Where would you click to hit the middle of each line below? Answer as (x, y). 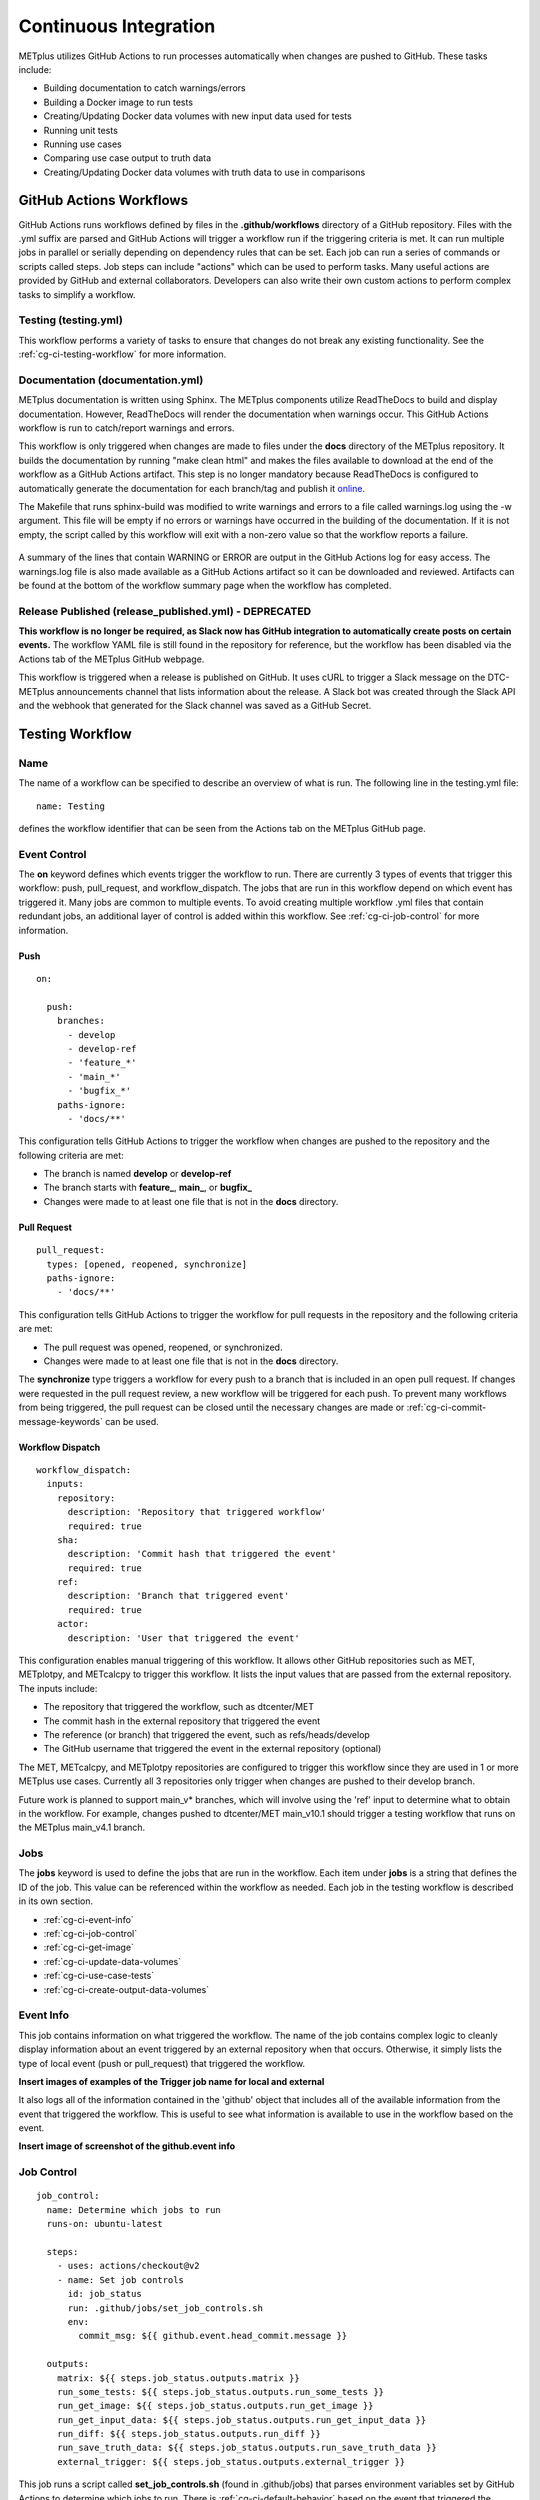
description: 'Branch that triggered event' (178, 1596)
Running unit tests (81, 130)
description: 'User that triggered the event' (183, 1638)
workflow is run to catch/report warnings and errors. (126, 427)
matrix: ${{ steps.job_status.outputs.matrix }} (178, 2378)
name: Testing (70, 806)
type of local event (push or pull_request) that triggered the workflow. (161, 2063)
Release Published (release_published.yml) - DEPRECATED (165, 611)
